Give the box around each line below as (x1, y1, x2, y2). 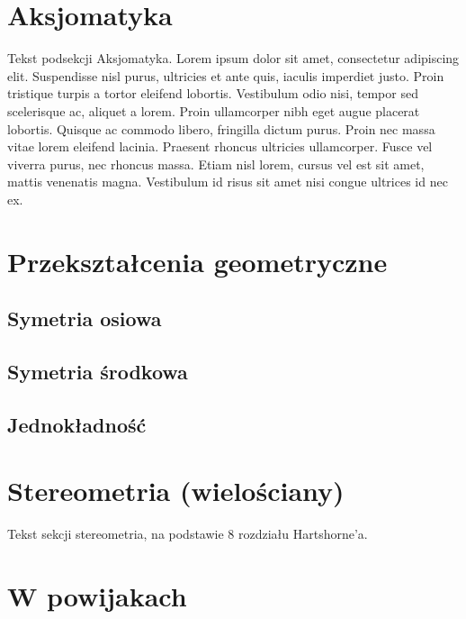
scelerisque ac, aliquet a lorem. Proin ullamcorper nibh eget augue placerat (7, 101, 420, 120)
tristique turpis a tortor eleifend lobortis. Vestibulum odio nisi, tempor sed (7, 84, 418, 103)
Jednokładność (7, 410, 147, 438)
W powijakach (7, 578, 187, 614)
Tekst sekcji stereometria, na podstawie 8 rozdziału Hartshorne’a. (7, 524, 368, 543)
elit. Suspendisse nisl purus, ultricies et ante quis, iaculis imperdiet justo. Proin (7, 66, 444, 85)
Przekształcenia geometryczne (7, 242, 388, 279)
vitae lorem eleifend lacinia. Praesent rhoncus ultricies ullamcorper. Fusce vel (7, 137, 433, 156)
